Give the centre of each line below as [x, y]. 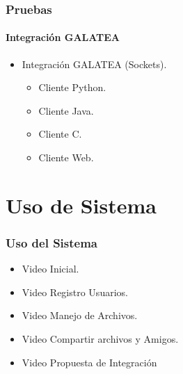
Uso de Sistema [81, 205]
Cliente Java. [66, 110]
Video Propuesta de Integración [89, 362]
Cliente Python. [72, 87]
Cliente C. [60, 134]
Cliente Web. [66, 157]
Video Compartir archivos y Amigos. [100, 338]
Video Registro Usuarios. [75, 292]
